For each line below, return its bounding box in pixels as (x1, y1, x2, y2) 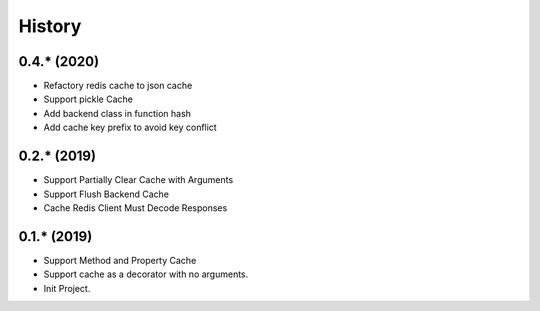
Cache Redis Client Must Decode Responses (43, 201, 228, 214)
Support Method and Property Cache (43, 254, 197, 266)
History (18, 15, 82, 37)
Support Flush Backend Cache (43, 188, 170, 200)
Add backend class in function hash (43, 107, 192, 119)
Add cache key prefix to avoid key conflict (43, 121, 217, 134)
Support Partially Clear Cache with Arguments (43, 174, 234, 186)
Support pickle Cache (43, 93, 134, 105)
